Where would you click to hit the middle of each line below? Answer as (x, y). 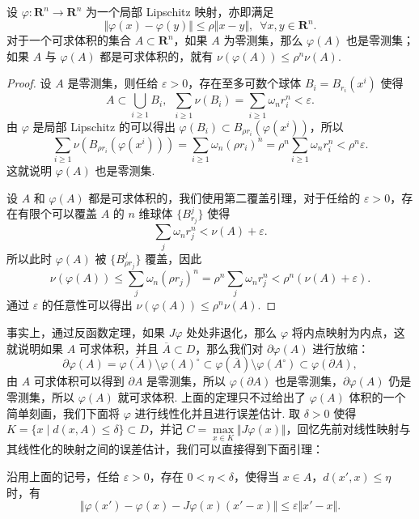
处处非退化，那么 (232, 332)
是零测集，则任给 (113, 83)
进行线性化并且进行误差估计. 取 (218, 413)
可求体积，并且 (119, 348)
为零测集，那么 (263, 40)
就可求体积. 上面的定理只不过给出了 (212, 397)
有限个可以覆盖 (57, 213)
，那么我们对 (229, 348)
